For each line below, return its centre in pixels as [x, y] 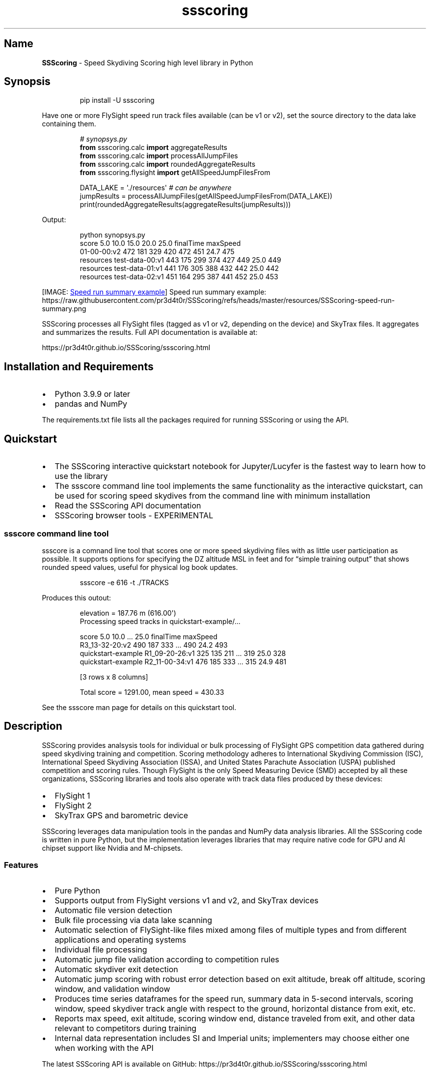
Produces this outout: [77, 597]
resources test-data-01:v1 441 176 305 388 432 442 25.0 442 [179, 268]
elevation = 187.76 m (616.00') [128, 613]
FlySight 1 [72, 795]
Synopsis [27, 82]
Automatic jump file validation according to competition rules [167, 960]
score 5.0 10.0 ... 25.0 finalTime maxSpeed [148, 636]
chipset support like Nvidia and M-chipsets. [112, 848]
